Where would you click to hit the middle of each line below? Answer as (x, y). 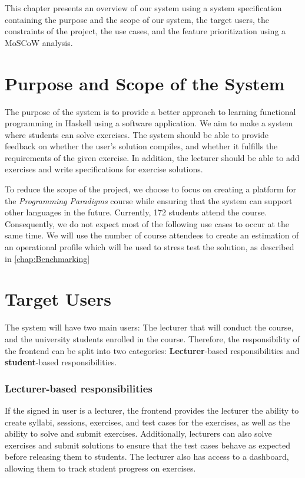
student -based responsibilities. (61, 362)
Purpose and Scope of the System (145, 83)
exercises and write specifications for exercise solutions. (104, 169)
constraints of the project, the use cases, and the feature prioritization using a (145, 31)
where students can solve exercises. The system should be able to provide (137, 134)
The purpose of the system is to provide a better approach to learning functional (150, 111)
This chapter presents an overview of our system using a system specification (143, 8)
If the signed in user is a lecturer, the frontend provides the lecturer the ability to (152, 410)
